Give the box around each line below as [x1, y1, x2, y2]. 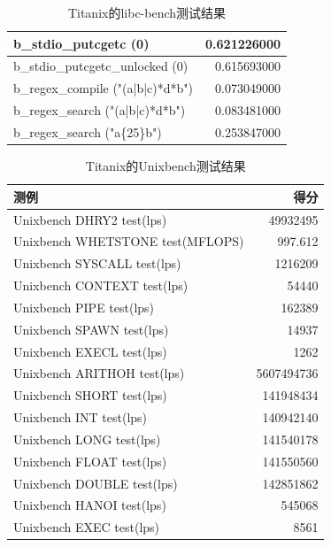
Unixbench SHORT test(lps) [13, 386, 167, 404]
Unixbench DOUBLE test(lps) [13, 474, 178, 492]
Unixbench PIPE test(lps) [13, 297, 155, 316]
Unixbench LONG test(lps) [13, 429, 161, 448]
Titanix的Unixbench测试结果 [85, 157, 246, 175]
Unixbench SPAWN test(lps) [13, 320, 169, 338]
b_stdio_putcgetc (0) [13, 34, 150, 52]
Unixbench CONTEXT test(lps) [13, 276, 189, 295]
